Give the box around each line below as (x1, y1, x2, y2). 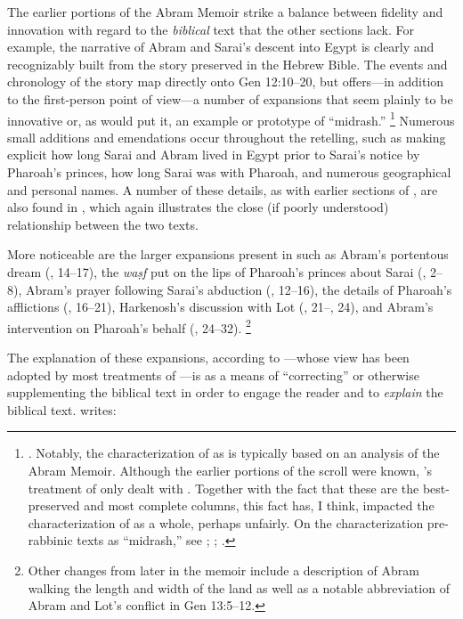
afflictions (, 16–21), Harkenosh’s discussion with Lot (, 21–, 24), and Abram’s (7, 297, 434, 316)
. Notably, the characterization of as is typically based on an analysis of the (28, 444, 440, 462)
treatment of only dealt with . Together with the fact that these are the (28, 478, 419, 497)
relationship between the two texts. (7, 215, 199, 233)
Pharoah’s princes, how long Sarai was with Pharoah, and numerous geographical (7, 163, 451, 181)
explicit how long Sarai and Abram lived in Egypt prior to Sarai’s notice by (7, 145, 420, 164)
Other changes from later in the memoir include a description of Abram (28, 560, 419, 579)
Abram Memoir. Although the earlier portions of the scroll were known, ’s (28, 460, 432, 479)
